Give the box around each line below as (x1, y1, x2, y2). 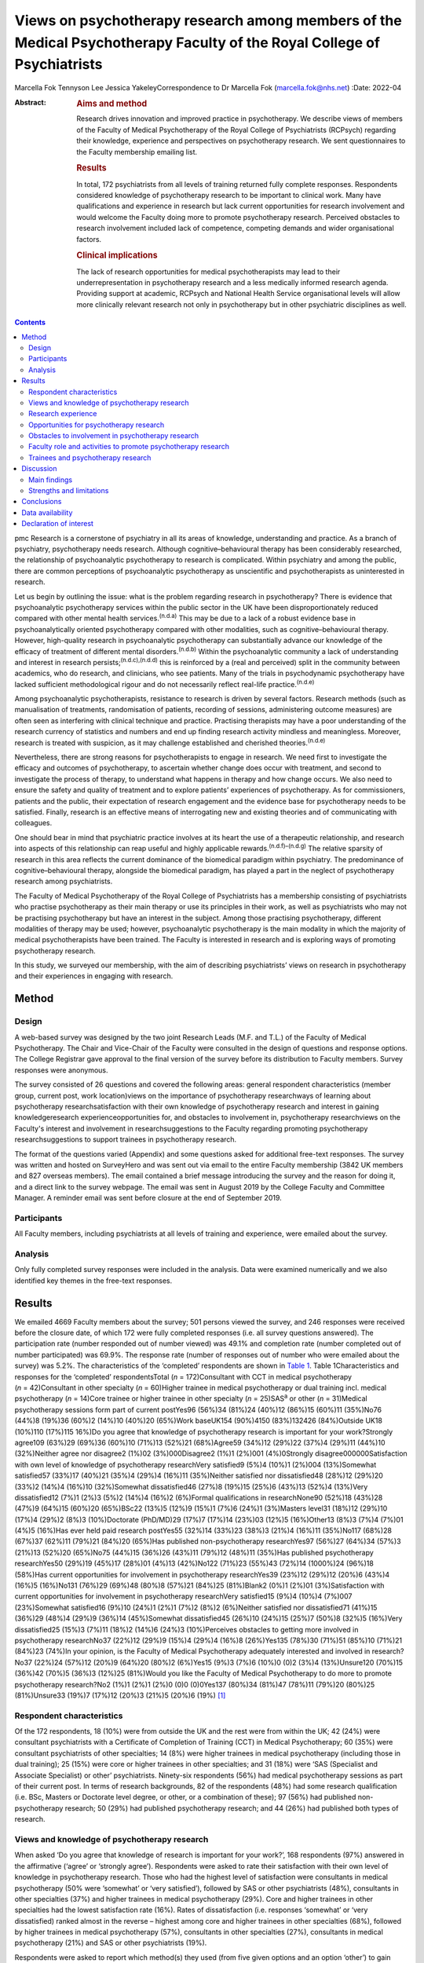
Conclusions (21, 497, 62, 506)
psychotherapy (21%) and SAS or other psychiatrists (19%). (14, 1938, 207, 1947)
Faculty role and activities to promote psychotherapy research (28, 442, 229, 451)
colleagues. (14, 818, 53, 828)
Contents (14, 318, 46, 327)
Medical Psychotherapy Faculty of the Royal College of (14, 34, 381, 51)
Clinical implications (76, 250, 158, 261)
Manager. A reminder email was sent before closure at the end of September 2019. (14, 1194, 282, 1203)
